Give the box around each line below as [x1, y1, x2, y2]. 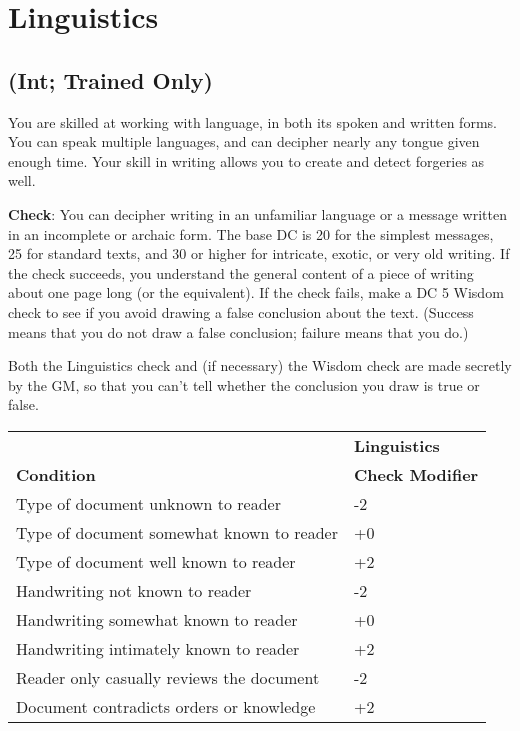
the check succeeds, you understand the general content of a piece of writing [8, 262, 474, 283]
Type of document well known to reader [16, 549, 296, 573]
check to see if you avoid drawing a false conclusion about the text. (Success [8, 301, 474, 322]
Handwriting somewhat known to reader [16, 607, 298, 631]
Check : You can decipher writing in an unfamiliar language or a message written [8, 203, 507, 224]
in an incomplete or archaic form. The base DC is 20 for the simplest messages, [8, 223, 494, 244]
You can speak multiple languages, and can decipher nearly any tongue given [8, 131, 480, 152]
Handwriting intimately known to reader [16, 636, 300, 660]
